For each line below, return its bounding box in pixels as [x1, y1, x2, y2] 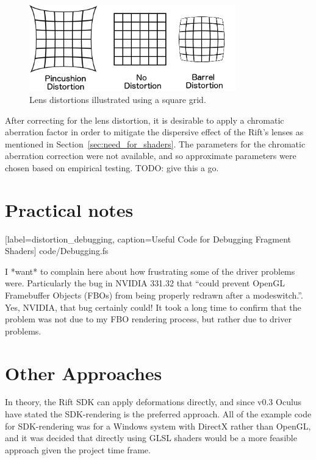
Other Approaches [5, 360, 162, 385]
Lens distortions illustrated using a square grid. [29, 93, 206, 105]
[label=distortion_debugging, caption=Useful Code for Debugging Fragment [5, 232, 291, 245]
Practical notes [5, 197, 134, 222]
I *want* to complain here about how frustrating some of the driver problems [5, 264, 295, 277]
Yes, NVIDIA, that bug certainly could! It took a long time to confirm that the [5, 300, 301, 313]
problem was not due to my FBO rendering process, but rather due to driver [5, 313, 292, 325]
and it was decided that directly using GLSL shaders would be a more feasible [5, 431, 297, 444]
